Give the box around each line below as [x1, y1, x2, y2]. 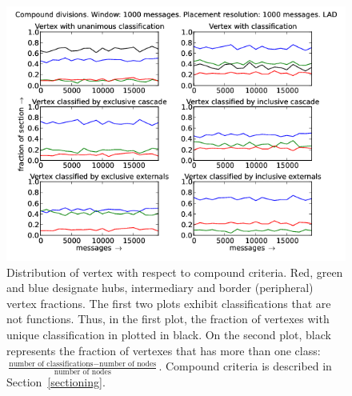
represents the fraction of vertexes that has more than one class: [6, 342, 321, 358]
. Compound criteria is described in [158, 358, 332, 374]
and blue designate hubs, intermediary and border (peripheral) [6, 279, 314, 296]
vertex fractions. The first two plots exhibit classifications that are [6, 294, 331, 311]
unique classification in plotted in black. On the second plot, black [6, 326, 331, 342]
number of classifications [9, 359, 94, 368]
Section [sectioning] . [6, 373, 106, 390]
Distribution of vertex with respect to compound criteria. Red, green [6, 263, 343, 280]
